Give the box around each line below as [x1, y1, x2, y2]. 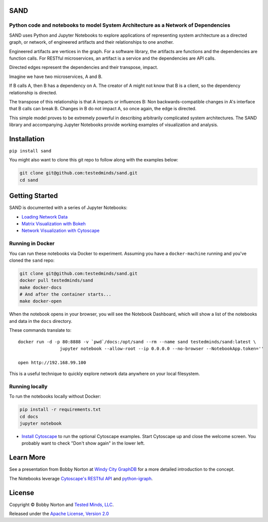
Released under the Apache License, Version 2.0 [9, 511, 109, 517]
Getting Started [9, 192, 58, 200]
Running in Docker [9, 240, 55, 247]
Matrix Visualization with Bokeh [21, 221, 86, 227]
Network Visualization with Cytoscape [21, 227, 100, 233]
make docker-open [19, 298, 62, 304]
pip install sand [9, 148, 52, 153]
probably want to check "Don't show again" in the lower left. [21, 440, 145, 447]
